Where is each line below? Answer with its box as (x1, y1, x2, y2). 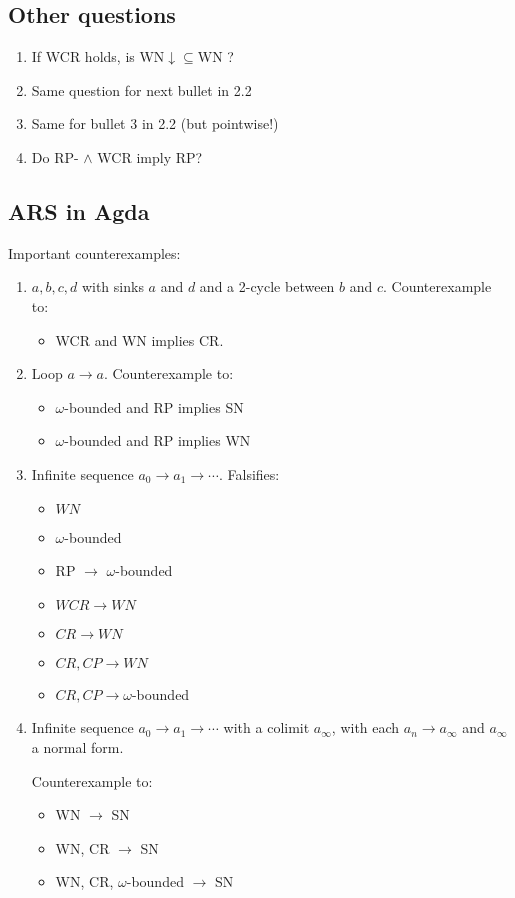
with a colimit (223, 717, 310, 738)
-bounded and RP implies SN (64, 396, 244, 417)
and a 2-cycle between (199, 276, 335, 297)
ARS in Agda (8, 195, 150, 226)
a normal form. (31, 736, 124, 757)
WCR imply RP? (97, 146, 203, 167)
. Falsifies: (218, 463, 280, 484)
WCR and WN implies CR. (55, 329, 224, 350)
